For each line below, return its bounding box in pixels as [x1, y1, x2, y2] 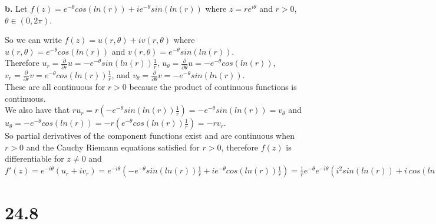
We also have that [5, 103, 70, 116]
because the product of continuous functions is [129, 81, 297, 92]
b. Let [5, 2, 28, 14]
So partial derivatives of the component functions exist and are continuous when [5, 129, 295, 142]
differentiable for [5, 152, 64, 165]
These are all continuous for [5, 81, 105, 92]
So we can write [5, 34, 62, 46]
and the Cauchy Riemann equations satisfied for [26, 141, 200, 153]
